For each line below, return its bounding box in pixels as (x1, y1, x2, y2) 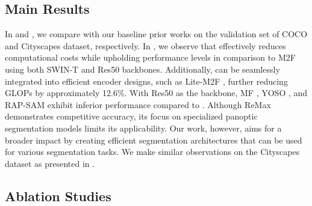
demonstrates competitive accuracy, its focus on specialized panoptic (5, 110, 258, 123)
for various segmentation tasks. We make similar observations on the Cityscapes (5, 145, 300, 158)
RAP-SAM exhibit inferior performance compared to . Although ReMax (5, 98, 271, 111)
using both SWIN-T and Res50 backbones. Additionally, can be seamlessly (5, 62, 280, 75)
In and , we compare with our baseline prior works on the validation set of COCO (5, 28, 308, 40)
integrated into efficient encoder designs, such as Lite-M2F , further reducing (5, 74, 288, 87)
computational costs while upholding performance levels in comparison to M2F (5, 51, 296, 64)
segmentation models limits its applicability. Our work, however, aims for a (5, 121, 282, 134)
